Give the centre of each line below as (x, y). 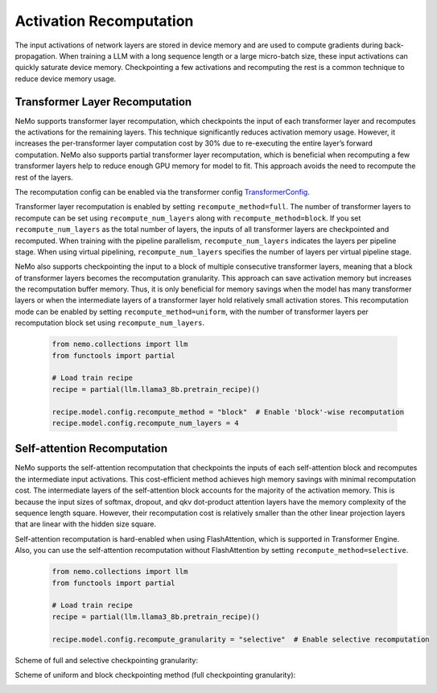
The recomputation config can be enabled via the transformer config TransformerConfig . (162, 192)
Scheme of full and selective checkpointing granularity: (107, 660)
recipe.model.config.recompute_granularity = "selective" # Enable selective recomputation (241, 639)
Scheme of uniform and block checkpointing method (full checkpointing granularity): (155, 674)
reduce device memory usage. (66, 78)
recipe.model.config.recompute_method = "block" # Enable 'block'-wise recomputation (228, 412)
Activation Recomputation (104, 21)
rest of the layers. (44, 177)
